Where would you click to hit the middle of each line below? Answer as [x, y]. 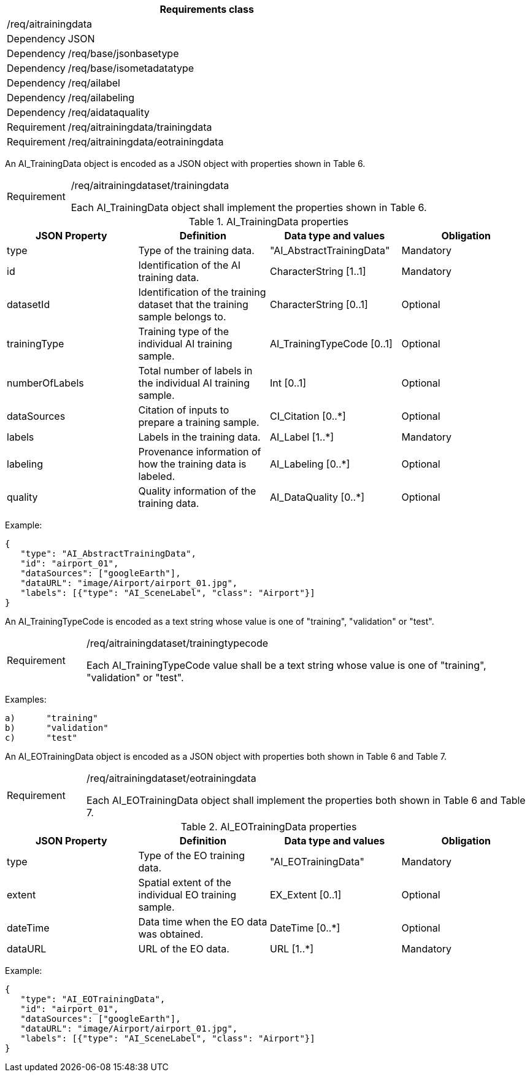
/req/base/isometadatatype [131, 68]
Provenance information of [200, 452]
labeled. [157, 476]
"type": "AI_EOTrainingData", [93, 999]
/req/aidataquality [109, 112]
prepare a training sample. [199, 422]
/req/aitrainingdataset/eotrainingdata [171, 778]
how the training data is [192, 464]
